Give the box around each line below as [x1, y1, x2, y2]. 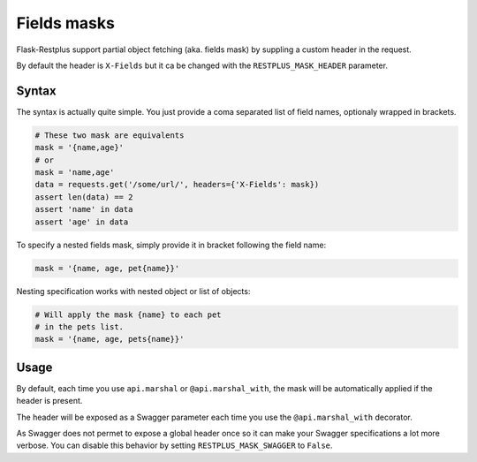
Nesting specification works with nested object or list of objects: [16, 285, 251, 296]
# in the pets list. [34, 322, 124, 331]
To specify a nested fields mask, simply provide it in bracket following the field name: [16, 239, 327, 250]
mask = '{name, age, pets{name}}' [34, 334, 185, 345]
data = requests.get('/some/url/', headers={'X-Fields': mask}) [34, 179, 320, 190]
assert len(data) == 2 [34, 192, 133, 202]
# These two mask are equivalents [34, 130, 185, 140]
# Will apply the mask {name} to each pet [34, 309, 222, 320]
